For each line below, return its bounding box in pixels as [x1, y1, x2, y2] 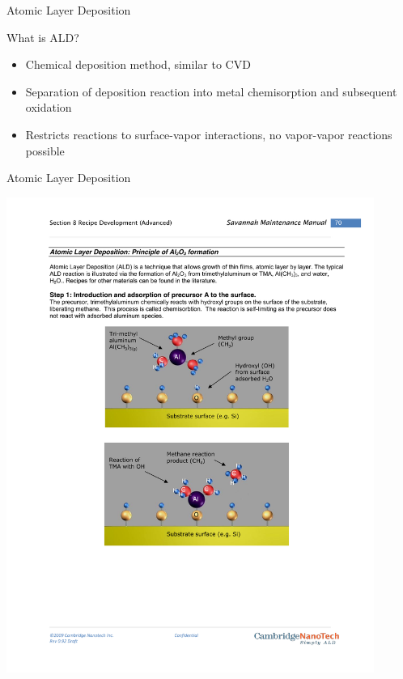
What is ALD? [6, 28, 79, 45]
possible [25, 142, 65, 159]
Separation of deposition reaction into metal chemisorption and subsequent [25, 83, 397, 100]
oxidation [25, 99, 72, 116]
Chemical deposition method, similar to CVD [25, 56, 251, 73]
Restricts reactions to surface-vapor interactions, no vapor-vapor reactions [25, 125, 392, 142]
